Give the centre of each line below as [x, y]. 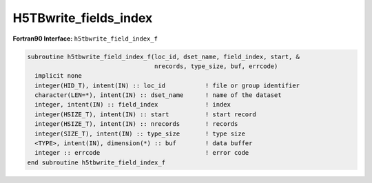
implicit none [59, 76]
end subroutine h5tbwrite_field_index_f [96, 162]
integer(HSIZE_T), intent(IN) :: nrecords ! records [136, 124]
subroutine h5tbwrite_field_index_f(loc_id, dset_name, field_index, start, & [163, 56]
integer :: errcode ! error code [142, 153]
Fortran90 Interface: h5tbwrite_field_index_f [85, 39]
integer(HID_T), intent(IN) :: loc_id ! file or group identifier [167, 85]
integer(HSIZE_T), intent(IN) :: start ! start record [145, 114]
